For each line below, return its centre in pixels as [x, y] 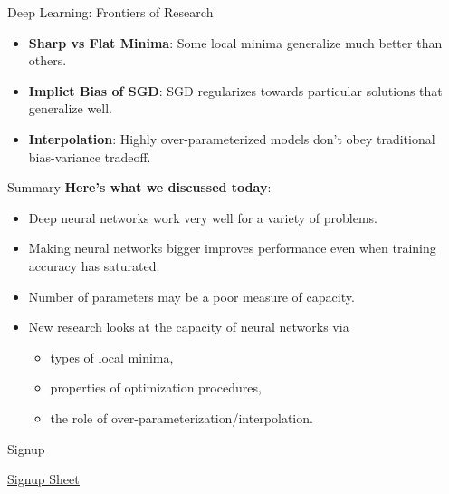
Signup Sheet [43, 479]
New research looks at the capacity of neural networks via [189, 327]
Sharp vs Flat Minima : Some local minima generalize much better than [235, 42]
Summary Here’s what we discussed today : [139, 187]
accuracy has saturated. [94, 265]
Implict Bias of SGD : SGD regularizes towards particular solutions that [235, 90]
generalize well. [70, 108]
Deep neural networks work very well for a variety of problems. [203, 217]
